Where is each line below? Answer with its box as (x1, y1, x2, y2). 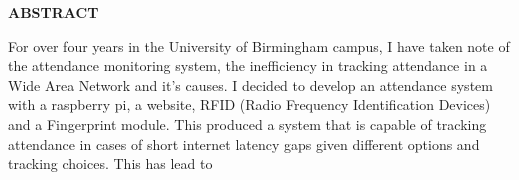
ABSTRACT (8, 2, 99, 22)
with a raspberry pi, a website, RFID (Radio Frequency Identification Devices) (8, 94, 491, 115)
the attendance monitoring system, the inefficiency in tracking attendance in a (8, 55, 488, 76)
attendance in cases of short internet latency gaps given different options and (8, 133, 480, 154)
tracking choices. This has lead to (8, 153, 213, 174)
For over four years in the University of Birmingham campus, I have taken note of (8, 35, 510, 56)
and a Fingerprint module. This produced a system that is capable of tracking (8, 113, 487, 134)
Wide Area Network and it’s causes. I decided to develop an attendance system (8, 74, 493, 95)
